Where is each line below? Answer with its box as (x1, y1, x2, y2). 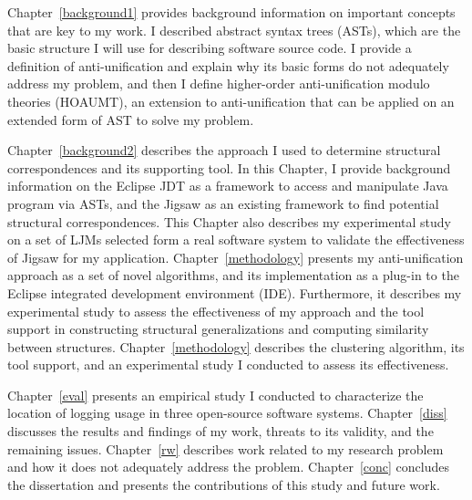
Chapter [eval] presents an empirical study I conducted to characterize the (7, 385, 424, 404)
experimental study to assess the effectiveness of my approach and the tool (7, 301, 425, 320)
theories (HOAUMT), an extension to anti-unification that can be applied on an (7, 91, 455, 110)
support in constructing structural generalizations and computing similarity (7, 319, 429, 339)
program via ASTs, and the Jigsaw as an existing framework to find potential (7, 193, 439, 213)
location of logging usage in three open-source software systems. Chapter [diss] (7, 403, 447, 422)
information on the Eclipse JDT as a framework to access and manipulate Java (7, 176, 448, 195)
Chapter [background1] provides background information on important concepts (7, 3, 456, 21)
